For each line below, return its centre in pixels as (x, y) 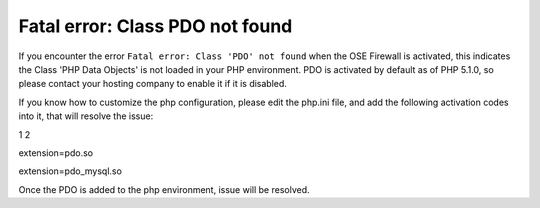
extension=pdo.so (56, 152)
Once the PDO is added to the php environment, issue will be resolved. (164, 189)
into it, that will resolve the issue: (86, 116)
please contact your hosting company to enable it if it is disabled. (152, 84)
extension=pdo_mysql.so (70, 171)
